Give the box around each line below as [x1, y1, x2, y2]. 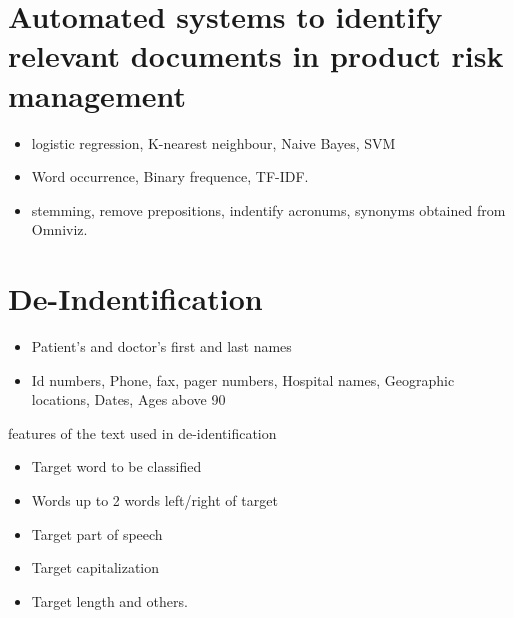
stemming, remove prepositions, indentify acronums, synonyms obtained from [31, 199, 506, 220]
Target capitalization [31, 557, 160, 578]
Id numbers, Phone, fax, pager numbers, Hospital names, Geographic [31, 369, 455, 390]
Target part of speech [31, 523, 163, 544]
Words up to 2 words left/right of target [31, 489, 278, 510]
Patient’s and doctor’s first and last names [31, 336, 292, 356]
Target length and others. [31, 590, 188, 611]
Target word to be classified [31, 456, 202, 477]
